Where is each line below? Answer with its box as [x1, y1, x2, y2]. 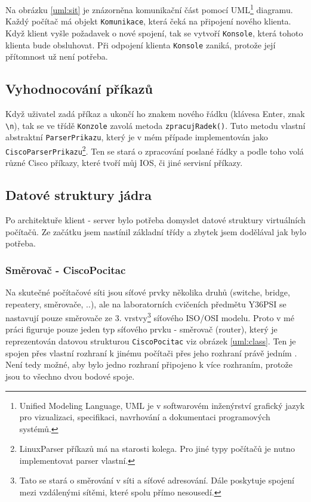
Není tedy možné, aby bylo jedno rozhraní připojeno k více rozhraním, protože [5, 358, 292, 371]
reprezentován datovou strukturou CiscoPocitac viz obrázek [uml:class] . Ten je [5, 335, 296, 347]
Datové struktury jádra [5, 186, 152, 204]
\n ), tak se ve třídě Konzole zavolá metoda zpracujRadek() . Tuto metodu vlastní [5, 119, 306, 131]
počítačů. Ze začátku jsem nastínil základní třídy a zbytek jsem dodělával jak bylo [5, 225, 306, 238]
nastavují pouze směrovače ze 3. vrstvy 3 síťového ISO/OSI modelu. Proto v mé [5, 310, 294, 324]
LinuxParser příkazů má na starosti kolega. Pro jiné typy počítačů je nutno [19, 442, 295, 455]
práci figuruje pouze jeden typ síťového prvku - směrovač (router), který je [5, 323, 278, 335]
